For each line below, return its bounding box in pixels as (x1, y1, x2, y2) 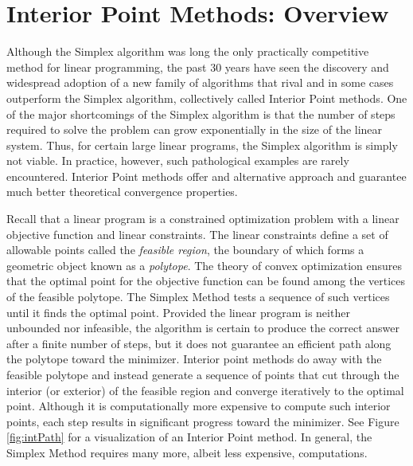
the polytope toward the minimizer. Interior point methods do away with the (6, 350, 382, 367)
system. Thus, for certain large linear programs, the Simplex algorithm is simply (6, 136, 398, 153)
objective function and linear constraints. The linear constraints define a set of (6, 225, 388, 242)
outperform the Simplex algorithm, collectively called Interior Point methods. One (6, 89, 407, 106)
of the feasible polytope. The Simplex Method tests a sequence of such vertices (6, 288, 390, 305)
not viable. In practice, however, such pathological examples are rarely (6, 152, 349, 169)
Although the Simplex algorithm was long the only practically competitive (6, 43, 369, 60)
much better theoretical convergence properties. (6, 183, 238, 200)
